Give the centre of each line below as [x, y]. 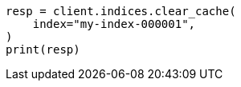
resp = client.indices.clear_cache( [121, 11]
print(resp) [43, 49]
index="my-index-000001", [114, 24]
